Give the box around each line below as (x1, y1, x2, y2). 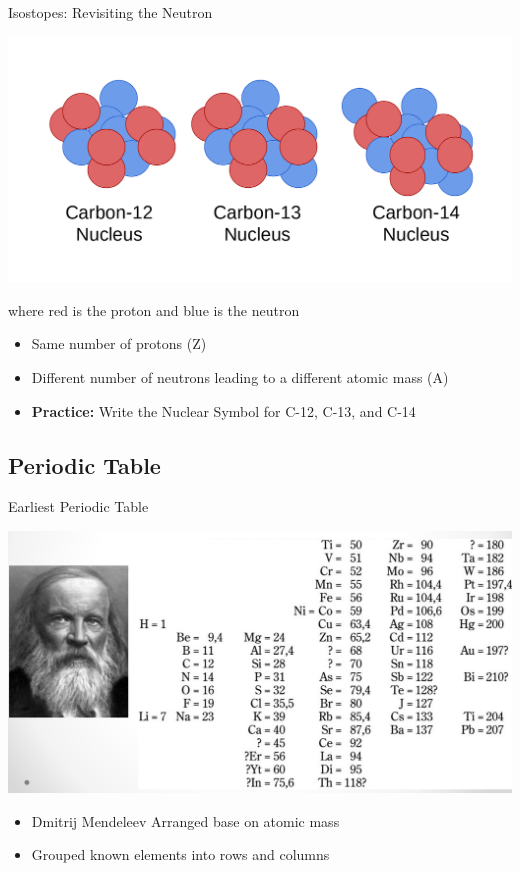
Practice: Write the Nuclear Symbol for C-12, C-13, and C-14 (31, 400, 416, 421)
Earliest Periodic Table (8, 496, 149, 517)
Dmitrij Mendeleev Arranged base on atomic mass (31, 810, 340, 831)
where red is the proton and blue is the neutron (8, 299, 300, 320)
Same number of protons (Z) (31, 333, 207, 354)
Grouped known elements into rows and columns (31, 844, 330, 865)
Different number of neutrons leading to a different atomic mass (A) (31, 366, 449, 387)
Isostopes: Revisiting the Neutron (8, 2, 213, 22)
